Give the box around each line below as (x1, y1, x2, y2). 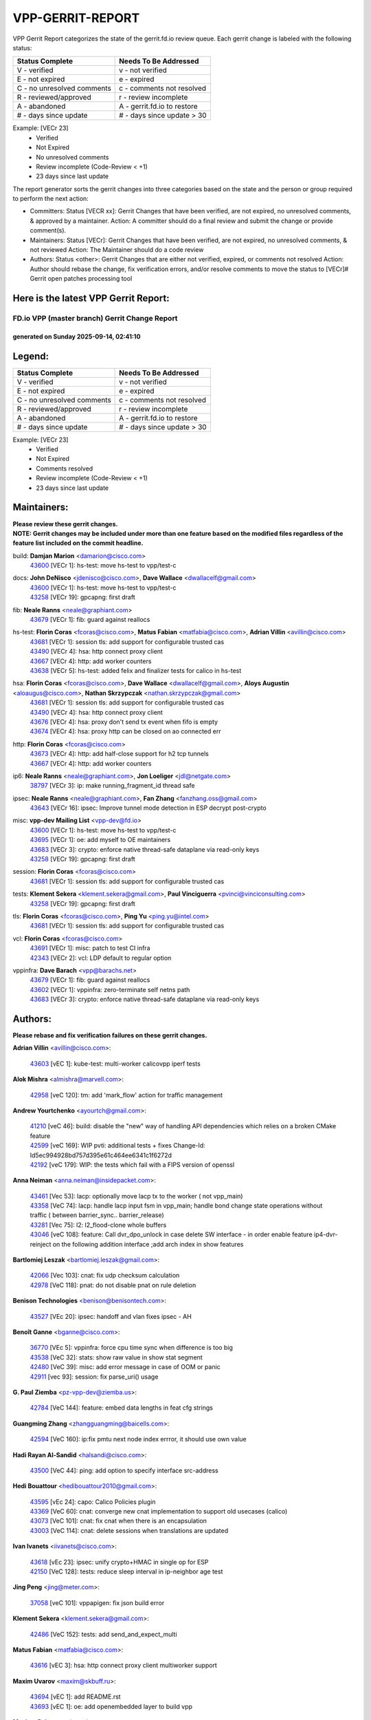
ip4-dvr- (313, 1230, 338, 1238)
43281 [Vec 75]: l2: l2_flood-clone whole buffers (30, 1221, 167, 1229)
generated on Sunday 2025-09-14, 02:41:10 (12, 332, 141, 341)
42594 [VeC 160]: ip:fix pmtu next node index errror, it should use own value (30, 1435, 247, 1443)
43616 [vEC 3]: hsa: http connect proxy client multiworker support (30, 1662, 218, 1670)
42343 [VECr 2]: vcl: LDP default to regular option (30, 954, 172, 962)
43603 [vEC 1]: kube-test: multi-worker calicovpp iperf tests (30, 1060, 201, 1068)
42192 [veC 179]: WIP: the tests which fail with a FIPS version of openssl (30, 1160, 235, 1169)
